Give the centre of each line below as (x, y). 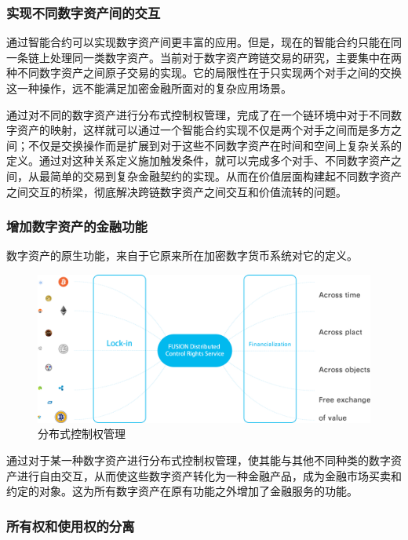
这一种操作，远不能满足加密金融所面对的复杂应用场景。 (149, 88)
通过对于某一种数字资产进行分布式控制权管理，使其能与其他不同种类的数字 (199, 460)
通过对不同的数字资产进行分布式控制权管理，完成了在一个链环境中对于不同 (199, 114)
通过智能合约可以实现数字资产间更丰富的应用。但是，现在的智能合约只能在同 (204, 42)
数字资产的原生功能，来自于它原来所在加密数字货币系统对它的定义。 (182, 255)
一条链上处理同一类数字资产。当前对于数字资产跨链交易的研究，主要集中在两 (204, 57)
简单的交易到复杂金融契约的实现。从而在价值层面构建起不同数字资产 (226, 175)
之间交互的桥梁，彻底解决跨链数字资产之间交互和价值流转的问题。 (177, 191)
